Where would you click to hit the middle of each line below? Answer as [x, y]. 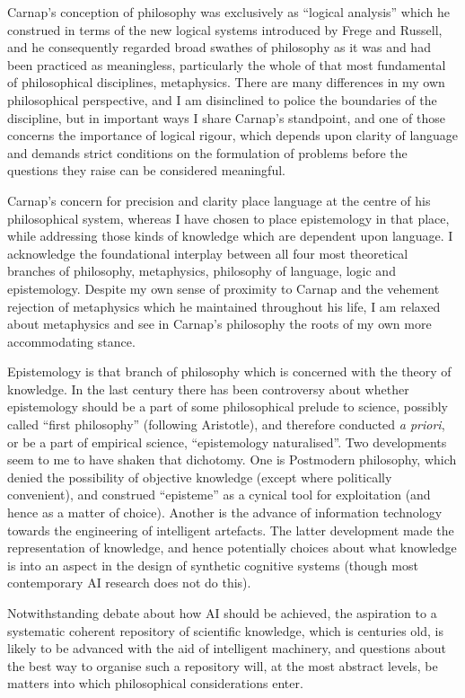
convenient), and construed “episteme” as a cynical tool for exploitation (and [219, 495]
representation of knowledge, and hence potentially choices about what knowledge [232, 548]
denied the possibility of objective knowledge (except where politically [200, 477]
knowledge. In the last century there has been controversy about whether [208, 389]
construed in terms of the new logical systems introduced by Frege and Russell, [225, 29]
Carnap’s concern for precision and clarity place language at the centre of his [219, 200]
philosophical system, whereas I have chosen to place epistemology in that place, [228, 218]
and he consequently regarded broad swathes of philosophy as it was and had [219, 47]
